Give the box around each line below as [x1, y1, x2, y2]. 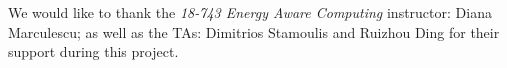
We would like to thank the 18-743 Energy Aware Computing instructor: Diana [8, 2, 492, 22]
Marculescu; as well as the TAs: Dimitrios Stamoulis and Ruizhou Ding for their [8, 21, 500, 42]
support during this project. [8, 41, 179, 62]
